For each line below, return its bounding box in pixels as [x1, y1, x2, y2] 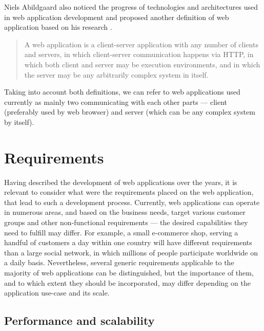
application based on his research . [4, 22, 112, 32]
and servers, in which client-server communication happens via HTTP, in [24, 49, 254, 60]
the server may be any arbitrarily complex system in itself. [24, 69, 209, 80]
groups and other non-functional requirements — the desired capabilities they [4, 217, 248, 228]
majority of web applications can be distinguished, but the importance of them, [4, 267, 254, 278]
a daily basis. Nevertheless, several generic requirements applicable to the [4, 257, 234, 268]
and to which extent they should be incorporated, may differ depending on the [4, 277, 251, 288]
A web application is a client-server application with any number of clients [24, 39, 258, 49]
